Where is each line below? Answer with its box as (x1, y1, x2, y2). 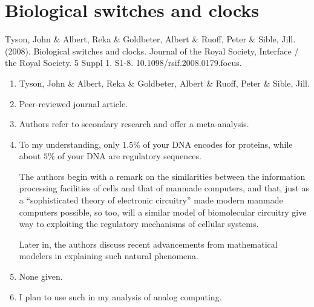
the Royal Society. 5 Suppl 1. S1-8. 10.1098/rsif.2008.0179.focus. (5, 56, 242, 69)
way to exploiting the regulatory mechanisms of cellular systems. (19, 217, 259, 230)
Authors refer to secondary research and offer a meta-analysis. (19, 117, 249, 130)
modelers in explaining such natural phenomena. (19, 249, 199, 262)
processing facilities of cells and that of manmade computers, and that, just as (19, 182, 310, 194)
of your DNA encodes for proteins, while (143, 137, 293, 150)
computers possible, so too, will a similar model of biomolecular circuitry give (19, 205, 307, 218)
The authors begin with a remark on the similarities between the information (19, 170, 306, 182)
